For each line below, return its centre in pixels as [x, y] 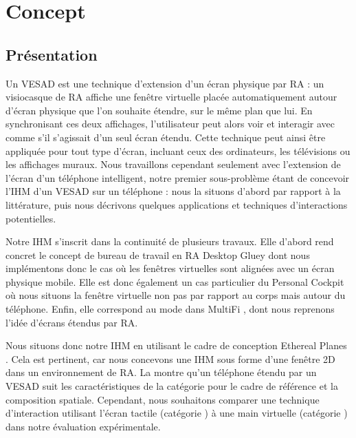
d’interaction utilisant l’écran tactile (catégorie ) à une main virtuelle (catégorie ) [177, 413]
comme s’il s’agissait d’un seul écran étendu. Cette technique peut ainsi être [166, 137]
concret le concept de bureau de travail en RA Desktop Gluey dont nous [158, 254]
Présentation [52, 54]
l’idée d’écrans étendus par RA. [72, 322]
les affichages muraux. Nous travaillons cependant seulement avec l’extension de [173, 164]
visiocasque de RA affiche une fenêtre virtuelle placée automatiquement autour [171, 97]
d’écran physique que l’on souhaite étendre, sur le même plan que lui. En [159, 110]
